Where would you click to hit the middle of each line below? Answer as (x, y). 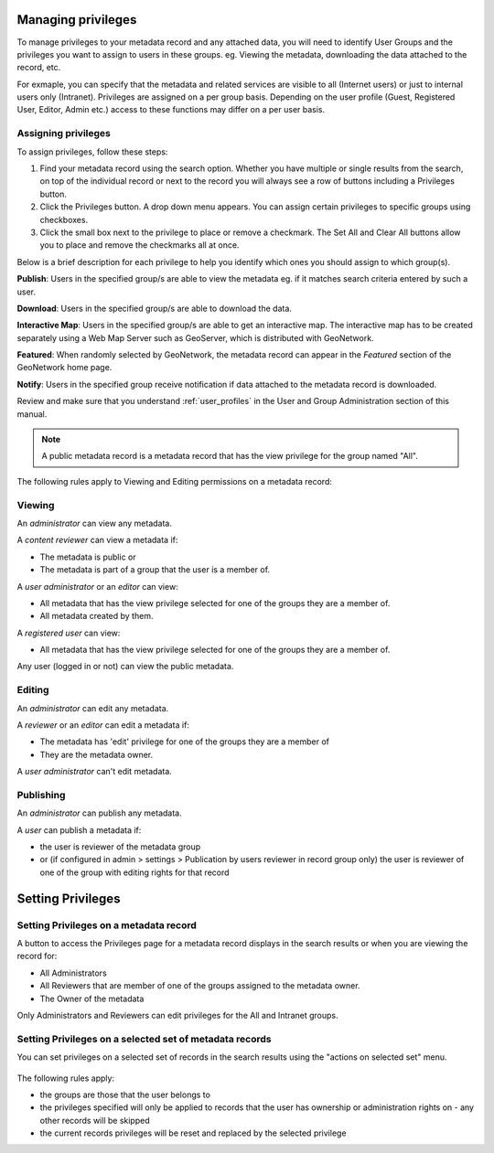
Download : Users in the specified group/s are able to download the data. (155, 308)
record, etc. (39, 68)
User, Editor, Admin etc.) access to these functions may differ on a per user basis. (171, 110)
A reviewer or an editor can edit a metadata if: (103, 725)
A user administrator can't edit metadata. (95, 772)
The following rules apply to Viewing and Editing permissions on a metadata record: (175, 481)
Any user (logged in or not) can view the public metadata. (125, 667)
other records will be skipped (95, 1120)
